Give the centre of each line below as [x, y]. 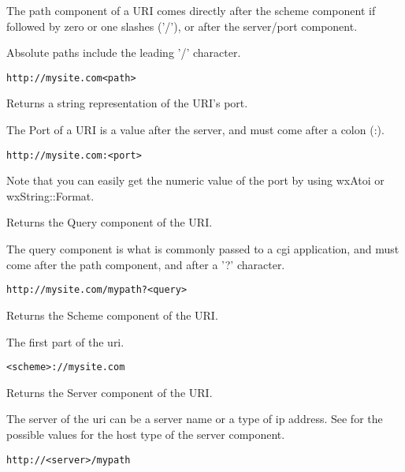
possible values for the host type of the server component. [146, 434]
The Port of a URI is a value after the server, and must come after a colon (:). [195, 130]
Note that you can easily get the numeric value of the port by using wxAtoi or [195, 180]
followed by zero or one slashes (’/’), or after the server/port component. [182, 26]
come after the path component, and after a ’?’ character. [146, 264]
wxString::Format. [50, 195]
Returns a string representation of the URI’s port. [127, 103]
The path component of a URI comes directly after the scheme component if [191, 10]
